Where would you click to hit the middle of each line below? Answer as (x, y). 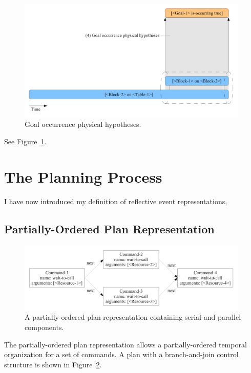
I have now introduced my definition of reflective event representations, (116, 201)
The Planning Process (83, 176)
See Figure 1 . (25, 141)
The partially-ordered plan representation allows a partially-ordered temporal (126, 344)
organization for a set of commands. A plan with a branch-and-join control (121, 354)
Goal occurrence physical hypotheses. (83, 124)
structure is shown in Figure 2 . (53, 364)
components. (44, 327)
